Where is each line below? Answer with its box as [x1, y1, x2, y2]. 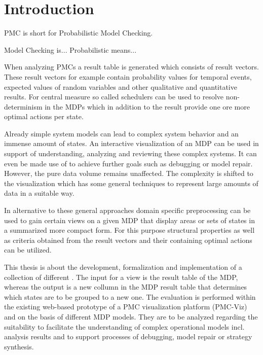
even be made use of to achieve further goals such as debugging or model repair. [4, 158, 253, 168]
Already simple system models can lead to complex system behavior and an [4, 128, 239, 138]
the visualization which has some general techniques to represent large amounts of [4, 177, 258, 188]
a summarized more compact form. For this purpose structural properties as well [4, 225, 255, 235]
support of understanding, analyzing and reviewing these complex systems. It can [4, 148, 257, 159]
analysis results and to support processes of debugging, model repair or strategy [4, 331, 252, 342]
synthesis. [4, 341, 34, 351]
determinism [4, 101, 43, 112]
